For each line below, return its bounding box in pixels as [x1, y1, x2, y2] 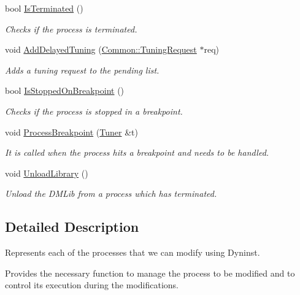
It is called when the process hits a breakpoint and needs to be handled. [5, 146, 269, 159]
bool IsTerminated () [5, 2, 83, 14]
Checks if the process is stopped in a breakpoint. [5, 104, 183, 117]
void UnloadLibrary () [5, 166, 88, 179]
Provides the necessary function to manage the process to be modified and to [5, 266, 295, 279]
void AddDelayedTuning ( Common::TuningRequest [5, 43, 197, 56]
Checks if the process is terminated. [5, 22, 137, 35]
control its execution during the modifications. [5, 278, 179, 291]
